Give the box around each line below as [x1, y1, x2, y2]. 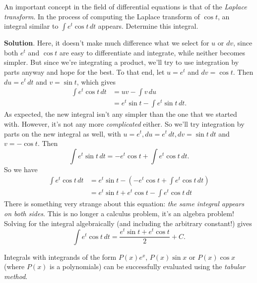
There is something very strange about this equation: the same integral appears [4, 198, 245, 209]
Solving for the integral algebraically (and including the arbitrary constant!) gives [4, 218, 252, 228]
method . [4, 271, 28, 281]
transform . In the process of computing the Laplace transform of [4, 11, 200, 21]
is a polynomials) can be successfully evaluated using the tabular [50, 261, 246, 272]
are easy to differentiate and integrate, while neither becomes [60, 47, 246, 57]
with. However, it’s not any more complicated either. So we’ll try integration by [4, 118, 245, 129]
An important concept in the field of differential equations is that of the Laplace [4, 1, 247, 11]
